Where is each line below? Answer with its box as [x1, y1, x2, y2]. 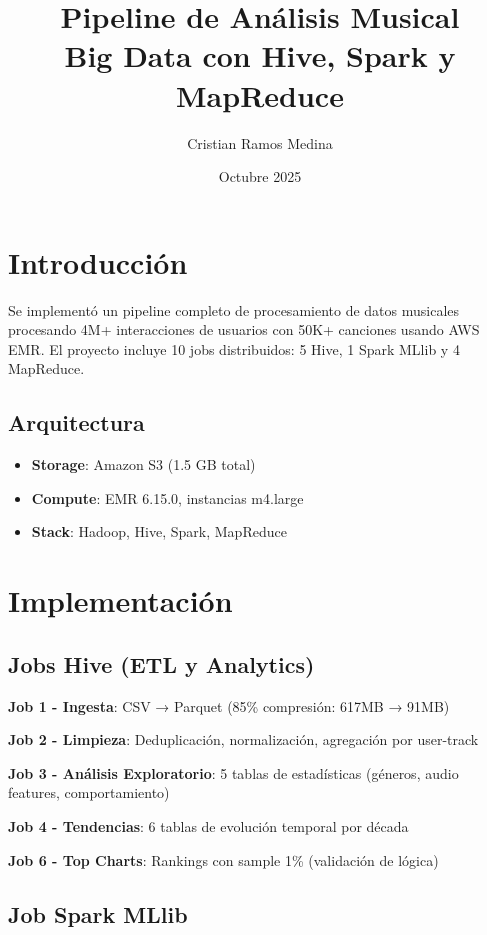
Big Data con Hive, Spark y [64, 35, 456, 76]
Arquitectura [8, 407, 145, 438]
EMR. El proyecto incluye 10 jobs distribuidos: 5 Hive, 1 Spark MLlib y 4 [8, 338, 460, 359]
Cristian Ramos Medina [187, 132, 333, 153]
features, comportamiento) [8, 782, 170, 803]
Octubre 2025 [218, 166, 302, 187]
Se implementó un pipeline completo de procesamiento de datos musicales [8, 299, 460, 320]
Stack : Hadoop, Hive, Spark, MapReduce [31, 521, 287, 542]
